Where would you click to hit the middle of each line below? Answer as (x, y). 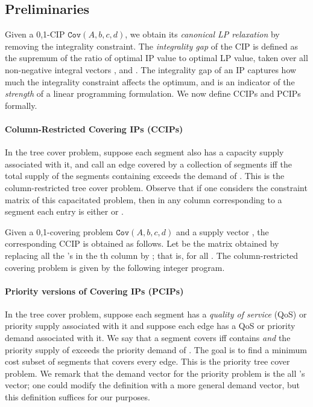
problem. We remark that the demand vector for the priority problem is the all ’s (155, 373)
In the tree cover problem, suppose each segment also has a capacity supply (144, 152)
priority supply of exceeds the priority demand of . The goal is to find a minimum (156, 349)
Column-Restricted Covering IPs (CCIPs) (94, 129)
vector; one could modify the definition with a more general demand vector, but (153, 385)
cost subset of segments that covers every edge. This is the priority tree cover (147, 361)
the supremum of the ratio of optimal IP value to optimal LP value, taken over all (156, 58)
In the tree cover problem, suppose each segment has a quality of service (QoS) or (156, 314)
